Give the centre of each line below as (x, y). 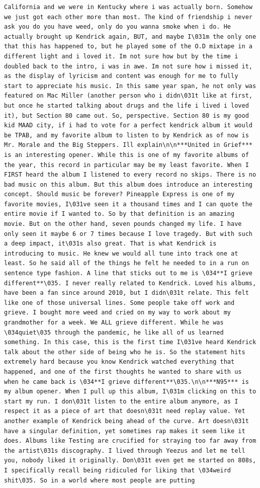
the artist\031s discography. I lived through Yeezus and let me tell (125, 451)
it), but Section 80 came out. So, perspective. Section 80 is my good (126, 115)
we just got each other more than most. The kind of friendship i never (128, 17)
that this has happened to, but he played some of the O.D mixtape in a (128, 47)
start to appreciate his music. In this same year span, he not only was (130, 86)
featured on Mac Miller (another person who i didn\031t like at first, (128, 96)
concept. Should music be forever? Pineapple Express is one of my (119, 194)
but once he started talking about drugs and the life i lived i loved (126, 105)
